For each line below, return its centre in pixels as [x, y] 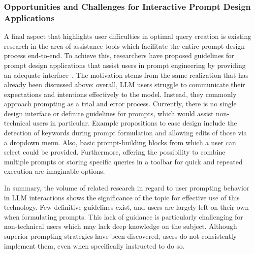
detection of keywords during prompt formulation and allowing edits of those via [126, 133]
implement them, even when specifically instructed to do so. [94, 245]
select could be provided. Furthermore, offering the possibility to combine [115, 152]
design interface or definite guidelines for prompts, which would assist [109, 113]
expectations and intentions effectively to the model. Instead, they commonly [120, 94]
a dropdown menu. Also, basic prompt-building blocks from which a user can [120, 142]
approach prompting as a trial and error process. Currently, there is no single [120, 104]
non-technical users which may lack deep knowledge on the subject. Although [121, 226]
